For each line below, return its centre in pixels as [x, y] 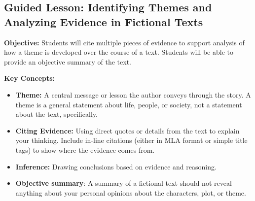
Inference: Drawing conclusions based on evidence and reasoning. [116, 166]
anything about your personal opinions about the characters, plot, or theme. [131, 192]
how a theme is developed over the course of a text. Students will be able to [119, 52]
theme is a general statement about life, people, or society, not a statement [129, 104]
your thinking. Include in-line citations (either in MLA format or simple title [131, 140]
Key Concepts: [30, 78]
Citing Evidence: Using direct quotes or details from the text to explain [127, 130]
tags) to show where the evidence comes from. [85, 150]
